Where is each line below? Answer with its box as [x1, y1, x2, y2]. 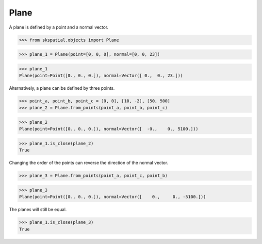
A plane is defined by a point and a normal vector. [9, 24, 109, 30]
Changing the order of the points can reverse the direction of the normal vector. [9, 160, 168, 166]
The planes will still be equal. [9, 207, 67, 212]
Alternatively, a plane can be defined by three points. [9, 85, 115, 91]
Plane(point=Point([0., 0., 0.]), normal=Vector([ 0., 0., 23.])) [19, 73, 183, 79]
